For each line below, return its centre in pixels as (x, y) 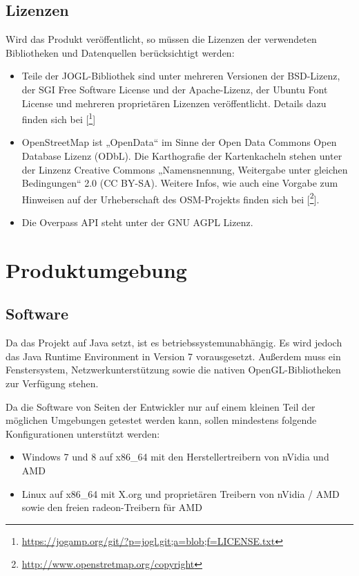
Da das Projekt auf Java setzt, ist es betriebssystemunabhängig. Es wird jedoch (174, 343)
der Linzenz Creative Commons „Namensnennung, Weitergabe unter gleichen (185, 169)
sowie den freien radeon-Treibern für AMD (112, 507)
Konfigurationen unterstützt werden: (83, 433)
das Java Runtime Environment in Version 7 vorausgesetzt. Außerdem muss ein (173, 356)
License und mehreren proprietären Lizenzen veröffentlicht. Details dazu (174, 103)
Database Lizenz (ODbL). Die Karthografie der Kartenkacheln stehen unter (182, 156)
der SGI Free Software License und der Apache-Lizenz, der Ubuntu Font (175, 89)
